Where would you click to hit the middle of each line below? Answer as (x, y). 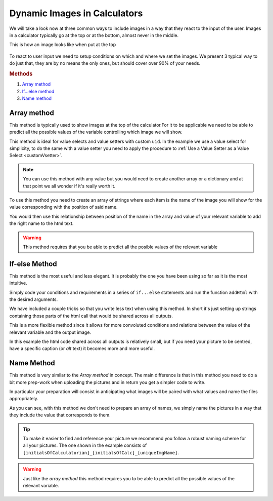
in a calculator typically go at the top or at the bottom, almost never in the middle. (94, 35)
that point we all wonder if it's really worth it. (69, 186)
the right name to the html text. (41, 223)
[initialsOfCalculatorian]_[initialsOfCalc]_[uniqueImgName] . (101, 452)
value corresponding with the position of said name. (64, 207)
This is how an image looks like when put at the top (63, 45)
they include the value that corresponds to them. (60, 415)
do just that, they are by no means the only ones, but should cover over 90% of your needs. (105, 63)
